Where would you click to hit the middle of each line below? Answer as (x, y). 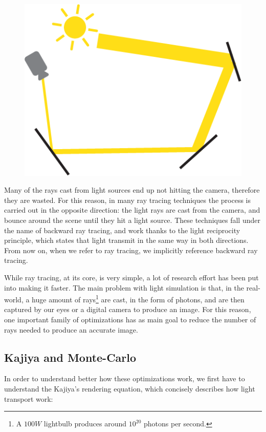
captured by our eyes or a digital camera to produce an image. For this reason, (128, 309)
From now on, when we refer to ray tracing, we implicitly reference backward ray (131, 250)
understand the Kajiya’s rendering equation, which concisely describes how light (130, 388)
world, (14, 299)
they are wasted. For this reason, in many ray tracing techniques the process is (127, 200)
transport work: (29, 398)
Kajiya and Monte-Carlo (70, 357)
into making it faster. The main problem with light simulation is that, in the (124, 287)
